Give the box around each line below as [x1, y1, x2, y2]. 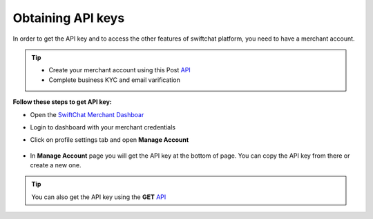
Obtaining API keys [12, 10, 125, 25]
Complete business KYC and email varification [48, 76, 181, 84]
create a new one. [30, 161, 82, 169]
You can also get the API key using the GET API [31, 193, 166, 201]
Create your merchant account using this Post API [48, 66, 191, 74]
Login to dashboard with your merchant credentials [30, 123, 176, 131]
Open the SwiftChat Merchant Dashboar [30, 110, 144, 118]
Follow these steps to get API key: [12, 98, 112, 106]
